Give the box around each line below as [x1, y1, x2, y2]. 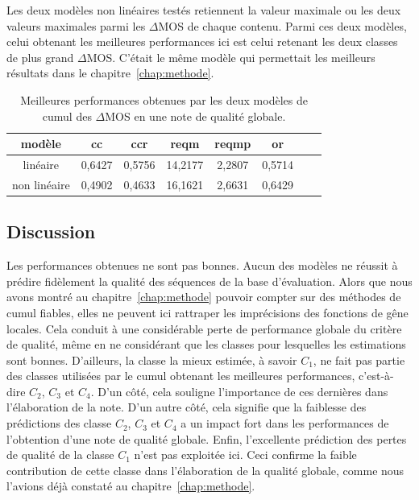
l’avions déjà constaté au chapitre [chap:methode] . [6, 477, 255, 494]
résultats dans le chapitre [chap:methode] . [6, 64, 214, 81]
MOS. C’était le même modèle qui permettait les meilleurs [86, 48, 375, 65]
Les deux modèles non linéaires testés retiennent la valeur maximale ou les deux [6, 2, 401, 18]
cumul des [42, 107, 92, 124]
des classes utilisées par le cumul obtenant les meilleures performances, [6, 367, 355, 384]
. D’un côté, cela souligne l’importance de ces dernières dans [90, 382, 388, 399]
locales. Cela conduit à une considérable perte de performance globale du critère [6, 320, 402, 337]
